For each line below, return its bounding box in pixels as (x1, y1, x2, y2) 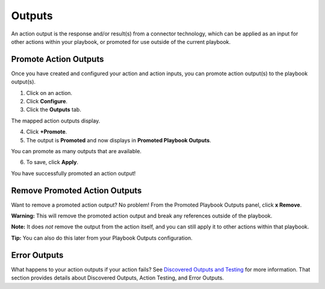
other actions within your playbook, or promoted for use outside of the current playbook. (11, 38, 231, 45)
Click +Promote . (26, 128, 67, 135)
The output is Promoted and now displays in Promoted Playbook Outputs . (26, 136, 212, 144)
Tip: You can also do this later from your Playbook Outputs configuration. (11, 234, 193, 242)
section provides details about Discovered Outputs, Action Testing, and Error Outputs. (11, 274, 224, 282)
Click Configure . (26, 98, 68, 105)
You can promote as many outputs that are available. (11, 147, 141, 154)
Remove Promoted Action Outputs (11, 185, 142, 195)
